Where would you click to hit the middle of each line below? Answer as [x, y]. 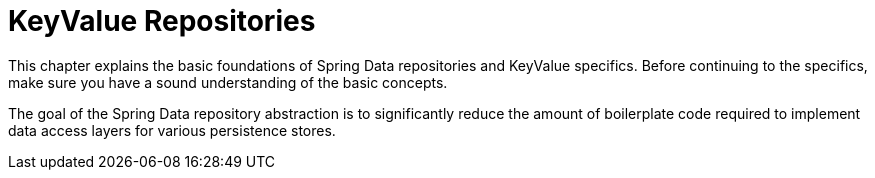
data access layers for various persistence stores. [172, 130]
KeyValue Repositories [162, 21]
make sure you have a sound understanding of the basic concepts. [228, 82]
